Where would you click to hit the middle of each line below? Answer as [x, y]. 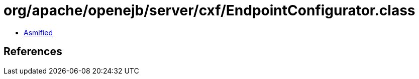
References [33, 52]
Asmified [38, 32]
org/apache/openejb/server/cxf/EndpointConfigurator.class [209, 10]
